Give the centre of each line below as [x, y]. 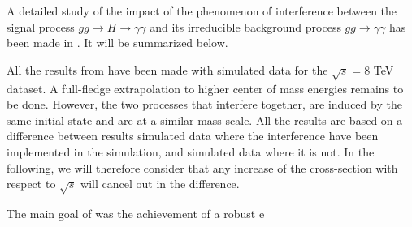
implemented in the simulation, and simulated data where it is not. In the [191, 151]
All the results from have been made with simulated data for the [167, 69]
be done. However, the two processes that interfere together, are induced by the [204, 104]
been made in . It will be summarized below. [117, 43]
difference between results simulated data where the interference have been [193, 136]
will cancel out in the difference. [160, 184]
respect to [31, 184]
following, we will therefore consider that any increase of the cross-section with [202, 167]
